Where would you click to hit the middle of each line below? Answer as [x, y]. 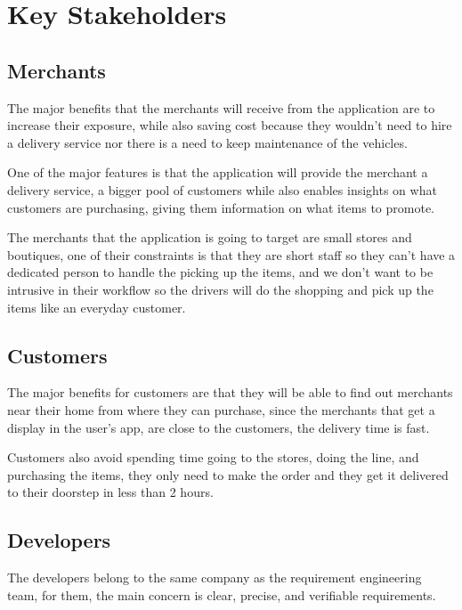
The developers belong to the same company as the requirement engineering [215, 577]
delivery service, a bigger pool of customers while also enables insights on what [222, 189]
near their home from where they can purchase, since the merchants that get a [221, 409]
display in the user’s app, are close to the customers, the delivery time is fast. [219, 427]
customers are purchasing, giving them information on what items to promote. [221, 207]
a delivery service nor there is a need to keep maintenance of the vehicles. [207, 142]
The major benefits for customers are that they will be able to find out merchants [230, 392]
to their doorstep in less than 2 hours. [110, 492]
